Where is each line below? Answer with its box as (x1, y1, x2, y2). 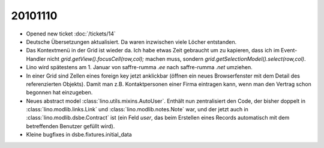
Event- (281, 47, 298, 54)
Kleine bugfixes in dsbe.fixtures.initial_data (26, 131, 132, 138)
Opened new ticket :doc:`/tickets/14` (26, 30, 116, 37)
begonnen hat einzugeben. (26, 89, 93, 96)
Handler (26, 55, 46, 63)
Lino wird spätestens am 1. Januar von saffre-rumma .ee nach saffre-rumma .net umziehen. (26, 64, 253, 71)
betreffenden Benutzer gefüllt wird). (26, 122, 115, 129)
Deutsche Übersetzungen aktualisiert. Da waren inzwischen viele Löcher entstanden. (26, 38, 237, 45)
